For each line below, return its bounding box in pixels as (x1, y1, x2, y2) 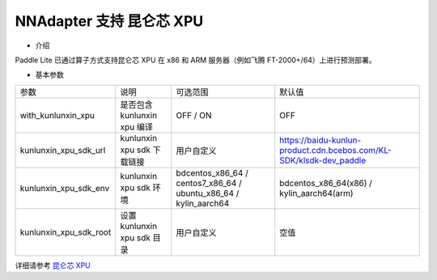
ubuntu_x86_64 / (176, 187, 240, 198)
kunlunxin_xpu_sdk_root (19, 227, 112, 238)
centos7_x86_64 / (176, 177, 242, 189)
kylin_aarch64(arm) (279, 187, 354, 198)
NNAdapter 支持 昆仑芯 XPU (15, 12, 204, 30)
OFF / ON (176, 109, 212, 121)
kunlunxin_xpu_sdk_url (19, 144, 106, 155)
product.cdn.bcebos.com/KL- (279, 144, 392, 155)
